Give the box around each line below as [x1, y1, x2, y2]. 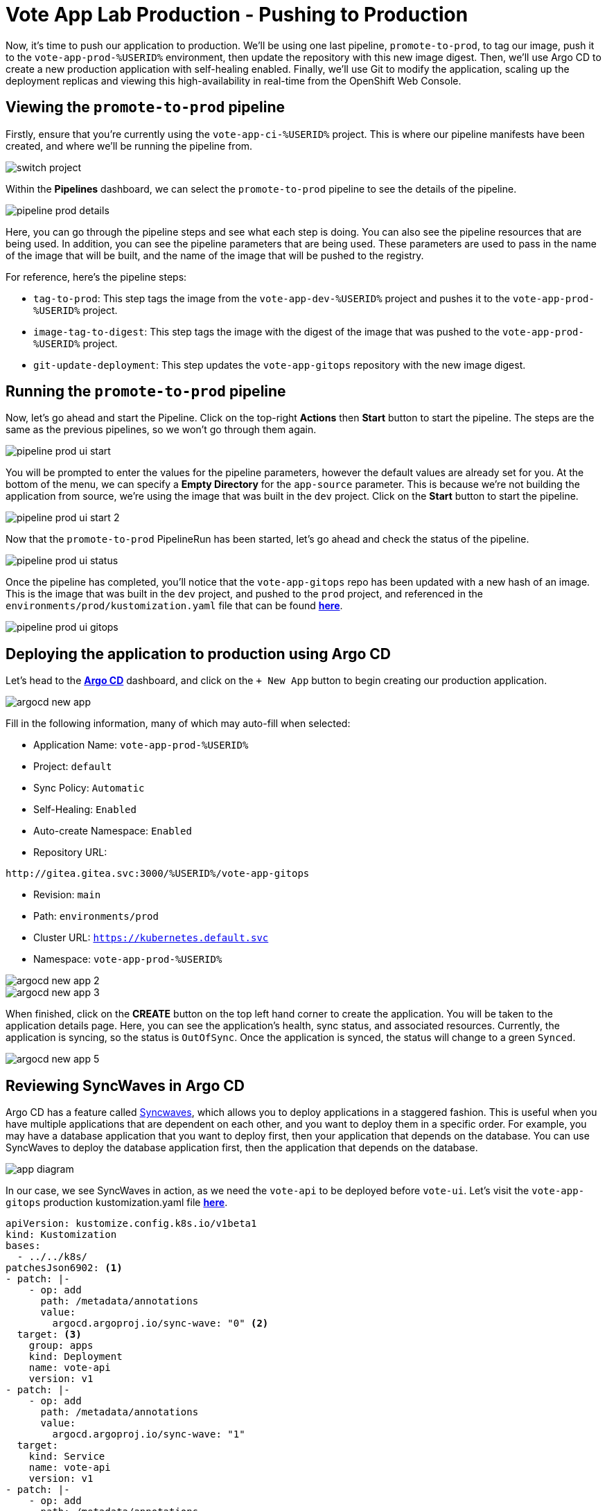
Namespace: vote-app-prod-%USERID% [33, 953, 222, 966]
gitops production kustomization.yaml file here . [6, 1196, 228, 1209]
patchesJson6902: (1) [6, 1262, 123, 1274]
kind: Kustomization [6, 1229, 117, 1241]
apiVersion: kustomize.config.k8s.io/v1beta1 [6, 1218, 257, 1230]
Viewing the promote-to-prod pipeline [6, 98, 285, 116]
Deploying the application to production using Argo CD [6, 645, 392, 663]
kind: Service [28, 1451, 105, 1462]
